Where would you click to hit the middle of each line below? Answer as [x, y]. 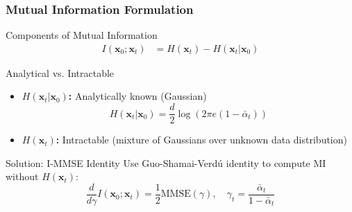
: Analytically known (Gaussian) [137, 96]
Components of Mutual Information [82, 35]
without [22, 176]
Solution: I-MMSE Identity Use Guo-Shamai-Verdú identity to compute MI [166, 162]
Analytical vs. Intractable [60, 72]
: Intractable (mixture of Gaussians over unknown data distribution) [201, 140]
